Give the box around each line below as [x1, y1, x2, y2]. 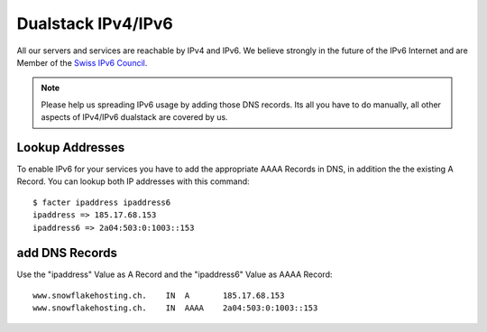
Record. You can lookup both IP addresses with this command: [16, 176, 250, 187]
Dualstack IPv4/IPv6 [16, 14, 173, 33]
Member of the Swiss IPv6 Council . [16, 57, 148, 68]
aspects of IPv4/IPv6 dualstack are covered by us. [41, 112, 229, 123]
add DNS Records [16, 245, 117, 261]
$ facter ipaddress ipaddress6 [32, 197, 171, 207]
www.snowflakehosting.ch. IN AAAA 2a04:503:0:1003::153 [32, 303, 318, 313]
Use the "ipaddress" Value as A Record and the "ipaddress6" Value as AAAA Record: [16, 269, 333, 280]
